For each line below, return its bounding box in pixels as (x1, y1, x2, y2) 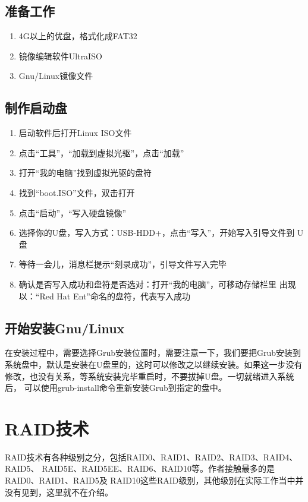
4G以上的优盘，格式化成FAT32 (18, 30, 137, 42)
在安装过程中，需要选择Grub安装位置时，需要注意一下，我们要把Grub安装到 (5, 346, 301, 359)
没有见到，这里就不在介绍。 (5, 485, 113, 498)
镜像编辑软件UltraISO (18, 49, 102, 62)
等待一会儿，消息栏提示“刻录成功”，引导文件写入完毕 (18, 258, 227, 270)
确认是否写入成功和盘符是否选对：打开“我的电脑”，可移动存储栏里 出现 (18, 277, 296, 290)
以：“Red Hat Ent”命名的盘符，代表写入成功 (18, 289, 190, 302)
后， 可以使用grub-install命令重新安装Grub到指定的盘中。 (5, 381, 227, 394)
